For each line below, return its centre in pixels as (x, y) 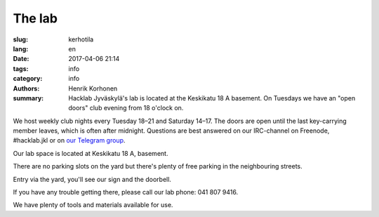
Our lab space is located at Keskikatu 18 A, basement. (91, 153)
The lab (35, 18)
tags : (21, 68)
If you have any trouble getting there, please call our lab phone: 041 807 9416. (126, 192)
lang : (21, 48)
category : (28, 79)
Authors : (26, 88)
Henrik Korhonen (93, 88)
